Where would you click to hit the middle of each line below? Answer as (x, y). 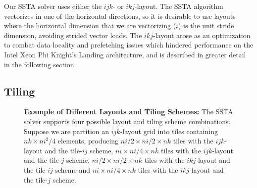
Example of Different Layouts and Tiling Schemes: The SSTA (128, 112)
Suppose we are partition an (67, 131)
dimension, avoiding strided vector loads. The (73, 35)
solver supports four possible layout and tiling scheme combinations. (127, 121)
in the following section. (40, 64)
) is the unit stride (206, 25)
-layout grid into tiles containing (169, 131)
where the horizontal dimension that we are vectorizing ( (90, 25)
